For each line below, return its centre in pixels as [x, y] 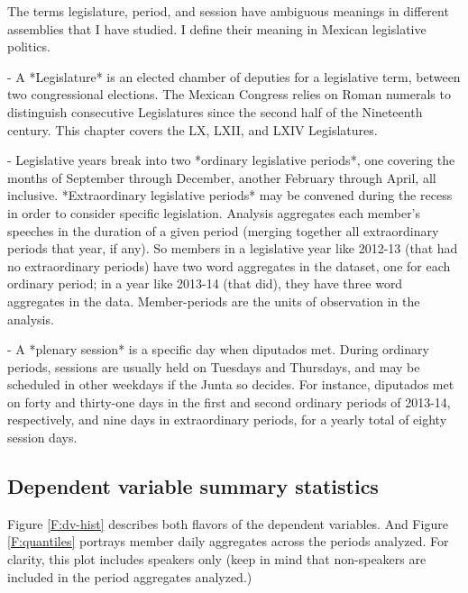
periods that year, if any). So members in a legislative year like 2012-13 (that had [233, 248]
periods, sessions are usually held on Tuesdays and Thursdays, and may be [214, 366]
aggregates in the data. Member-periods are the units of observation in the [214, 301]
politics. [29, 46]
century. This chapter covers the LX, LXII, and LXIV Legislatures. [193, 129]
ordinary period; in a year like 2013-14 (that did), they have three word [205, 283]
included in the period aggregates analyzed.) [130, 576]
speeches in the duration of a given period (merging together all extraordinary [223, 230]
